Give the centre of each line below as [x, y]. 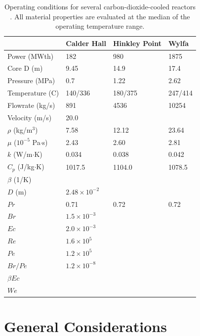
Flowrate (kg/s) [31, 105]
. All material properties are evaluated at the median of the [100, 16]
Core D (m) [25, 68]
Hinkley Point [137, 43]
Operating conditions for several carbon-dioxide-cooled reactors [100, 6]
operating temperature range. [100, 26]
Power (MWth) [31, 56]
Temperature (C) [33, 93]
